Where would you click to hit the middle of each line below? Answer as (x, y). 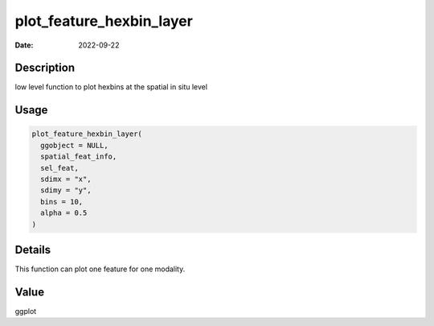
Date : (24, 45)
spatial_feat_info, (79, 157)
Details (33, 250)
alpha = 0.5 (64, 213)
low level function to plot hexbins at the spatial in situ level (111, 87)
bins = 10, (62, 202)
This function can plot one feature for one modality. (100, 269)
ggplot (26, 311)
